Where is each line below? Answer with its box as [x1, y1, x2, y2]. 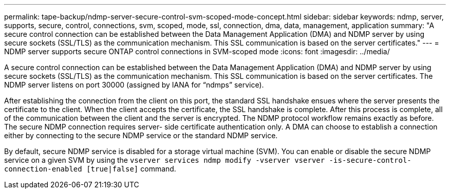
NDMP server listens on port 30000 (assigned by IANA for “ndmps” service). [4, 80, 264, 89]
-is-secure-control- [329, 156, 411, 164]
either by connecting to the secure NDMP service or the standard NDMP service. [4, 131, 278, 140]
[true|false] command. [86, 164, 176, 173]
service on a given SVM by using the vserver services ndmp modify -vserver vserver [4, 156, 325, 164]
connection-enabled [4, 165, 82, 173]
